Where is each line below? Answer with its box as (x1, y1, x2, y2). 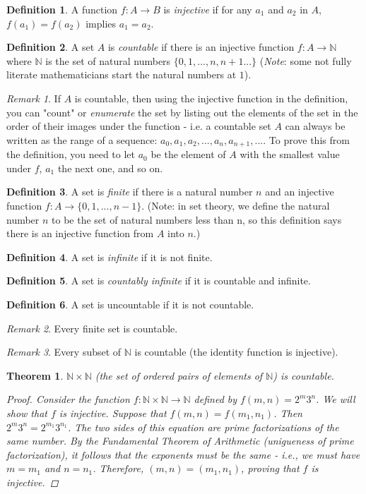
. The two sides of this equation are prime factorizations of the (67, 419, 339, 434)
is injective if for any (163, 2, 252, 16)
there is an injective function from (6, 226, 154, 241)
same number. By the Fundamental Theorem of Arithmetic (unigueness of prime (6, 433, 354, 448)
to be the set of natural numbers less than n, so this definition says (52, 212, 342, 227)
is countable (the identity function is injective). (134, 344, 338, 359)
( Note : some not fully (259, 53, 352, 68)
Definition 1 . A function (6, 2, 118, 16)
